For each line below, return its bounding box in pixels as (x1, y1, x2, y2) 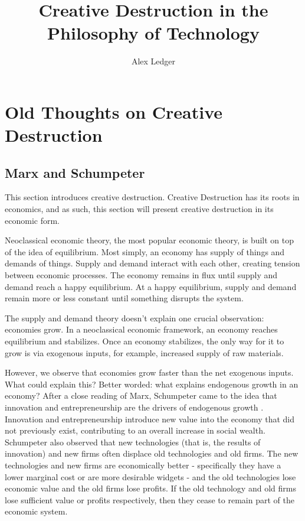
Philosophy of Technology (47, 21, 260, 45)
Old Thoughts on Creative (5, 99, 223, 123)
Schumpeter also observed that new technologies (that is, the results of (5, 435, 261, 448)
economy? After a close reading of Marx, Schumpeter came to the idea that (5, 389, 277, 402)
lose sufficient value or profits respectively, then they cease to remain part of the (5, 493, 294, 506)
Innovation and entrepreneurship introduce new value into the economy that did (5, 412, 295, 425)
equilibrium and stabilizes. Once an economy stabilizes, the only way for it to (5, 335, 284, 347)
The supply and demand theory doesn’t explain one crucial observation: (5, 311, 264, 324)
